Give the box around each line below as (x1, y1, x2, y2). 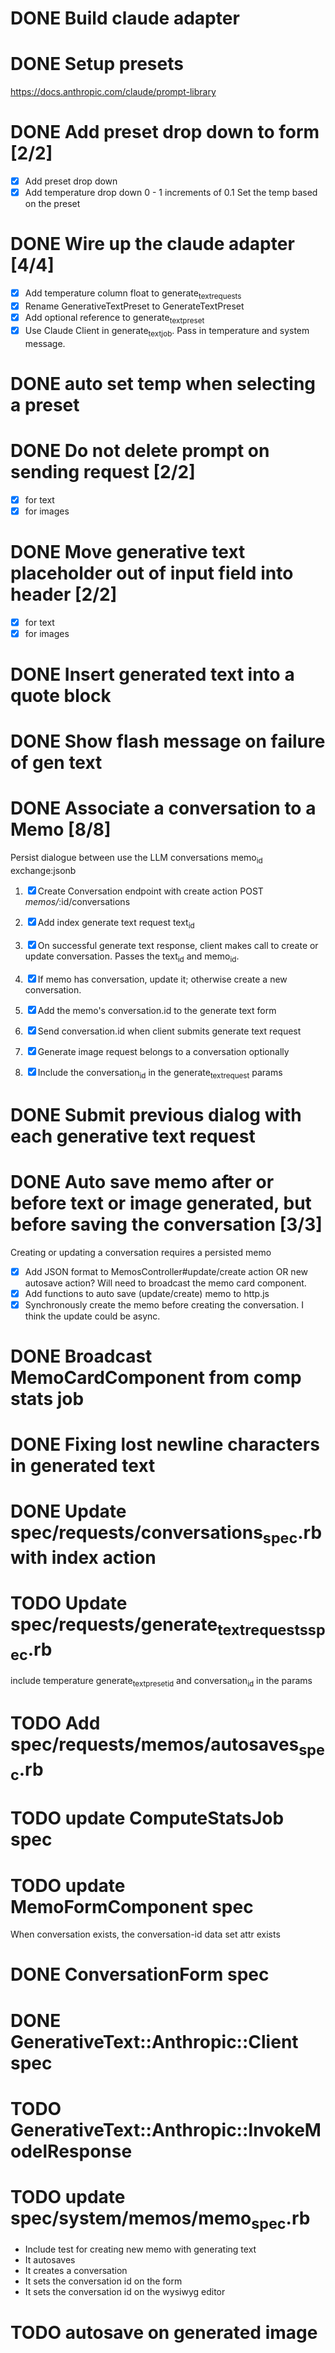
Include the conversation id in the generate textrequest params (37, 1066, 283, 1081)
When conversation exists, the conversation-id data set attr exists (10, 1928, 281, 1941)
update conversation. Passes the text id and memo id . (24, 950, 240, 964)
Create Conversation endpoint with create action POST (37, 885, 264, 897)
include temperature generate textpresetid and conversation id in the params (10, 1674, 313, 1689)
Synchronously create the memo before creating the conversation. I (24, 1298, 304, 1311)
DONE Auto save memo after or (10, 1170, 275, 1193)
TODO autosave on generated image (10, 2321, 318, 2344)
